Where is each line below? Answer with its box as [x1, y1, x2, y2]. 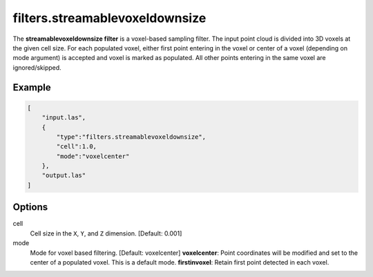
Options [12, 201, 48, 213]
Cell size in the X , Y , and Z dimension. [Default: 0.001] [30, 229, 182, 238]
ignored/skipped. [12, 63, 61, 72]
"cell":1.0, [56, 142, 97, 151]
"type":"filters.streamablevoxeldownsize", [56, 133, 207, 141]
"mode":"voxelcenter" [56, 152, 130, 160]
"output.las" [41, 171, 86, 180]
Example [12, 82, 51, 93]
